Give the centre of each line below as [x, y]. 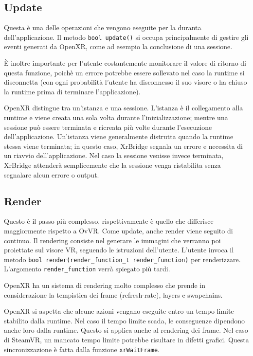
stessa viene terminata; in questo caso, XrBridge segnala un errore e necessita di [123, 146]
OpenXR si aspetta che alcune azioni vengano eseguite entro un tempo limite [119, 311]
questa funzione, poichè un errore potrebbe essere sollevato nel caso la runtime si [124, 72]
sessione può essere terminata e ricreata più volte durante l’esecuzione [108, 127]
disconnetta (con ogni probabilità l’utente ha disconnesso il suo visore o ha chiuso [126, 82]
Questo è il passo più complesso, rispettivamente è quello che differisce [109, 221]
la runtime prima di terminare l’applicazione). [72, 91]
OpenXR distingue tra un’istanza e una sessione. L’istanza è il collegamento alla [124, 108]
